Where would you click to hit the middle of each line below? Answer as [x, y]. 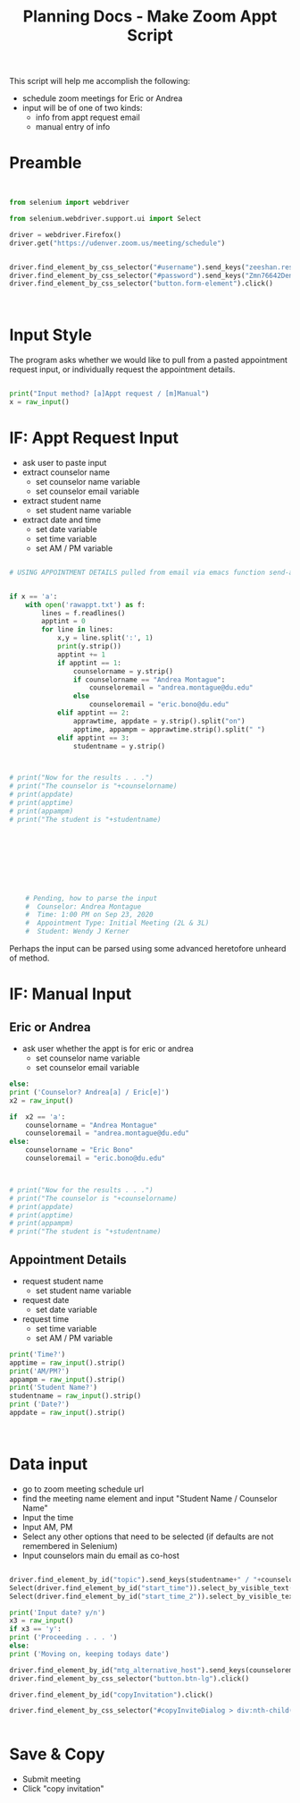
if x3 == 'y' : [36, 1629]
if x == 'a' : [33, 597]
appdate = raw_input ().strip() [67, 1413]
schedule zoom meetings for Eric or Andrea [102, 98]
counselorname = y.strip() [123, 671]
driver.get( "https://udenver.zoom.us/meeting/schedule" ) [117, 243]
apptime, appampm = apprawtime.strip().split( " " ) [169, 729]
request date [46, 1299]
